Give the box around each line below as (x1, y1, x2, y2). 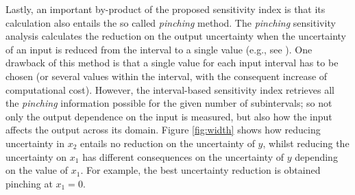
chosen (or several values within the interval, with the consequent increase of (5, 68, 328, 83)
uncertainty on (5, 149, 67, 164)
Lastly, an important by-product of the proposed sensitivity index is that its (5, 2, 326, 16)
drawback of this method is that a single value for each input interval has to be (5, 55, 339, 70)
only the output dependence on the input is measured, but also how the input (5, 109, 332, 123)
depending (295, 149, 338, 164)
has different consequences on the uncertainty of (82, 149, 284, 164)
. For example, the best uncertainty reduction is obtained (80, 163, 321, 177)
